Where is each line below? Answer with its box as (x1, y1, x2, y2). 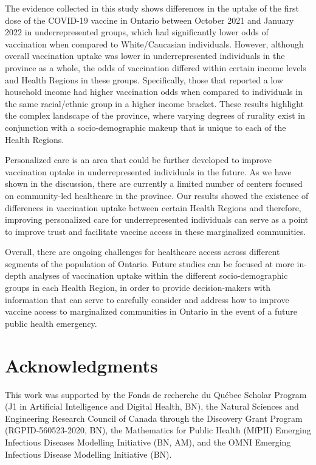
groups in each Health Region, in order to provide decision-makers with (5, 281, 270, 294)
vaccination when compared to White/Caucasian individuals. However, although (5, 37, 304, 50)
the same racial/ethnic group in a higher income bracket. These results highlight (5, 97, 304, 110)
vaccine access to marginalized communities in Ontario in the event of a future (5, 305, 297, 318)
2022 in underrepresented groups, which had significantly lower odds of (5, 26, 269, 38)
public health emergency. (5, 316, 97, 329)
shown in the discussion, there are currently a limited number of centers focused (5, 177, 303, 190)
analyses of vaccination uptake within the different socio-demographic (29, 269, 288, 282)
